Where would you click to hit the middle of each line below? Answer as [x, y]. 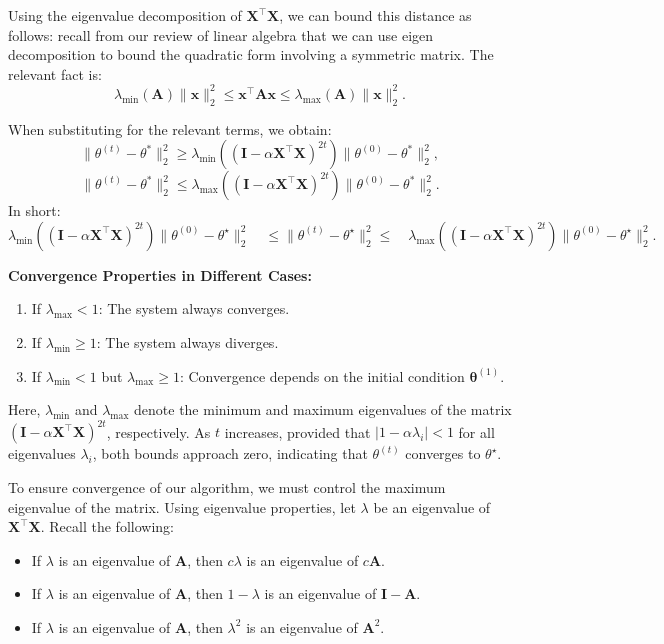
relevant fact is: [55, 73]
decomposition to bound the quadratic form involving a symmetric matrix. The [251, 54]
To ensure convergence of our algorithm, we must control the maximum [227, 486]
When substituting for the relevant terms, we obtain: [170, 128]
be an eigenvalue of [432, 506]
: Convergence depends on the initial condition [322, 375]
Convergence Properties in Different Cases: [160, 274]
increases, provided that [297, 431]
